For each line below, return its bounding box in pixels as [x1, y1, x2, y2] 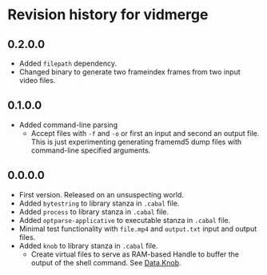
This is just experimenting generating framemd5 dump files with [30, 137, 242, 146]
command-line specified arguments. [30, 145, 151, 155]
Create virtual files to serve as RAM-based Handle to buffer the [30, 249, 239, 259]
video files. [18, 76, 56, 85]
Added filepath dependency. [18, 58, 118, 68]
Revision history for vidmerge [7, 6, 209, 24]
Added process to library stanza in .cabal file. [18, 206, 169, 217]
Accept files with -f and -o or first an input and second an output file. [30, 128, 260, 137]
